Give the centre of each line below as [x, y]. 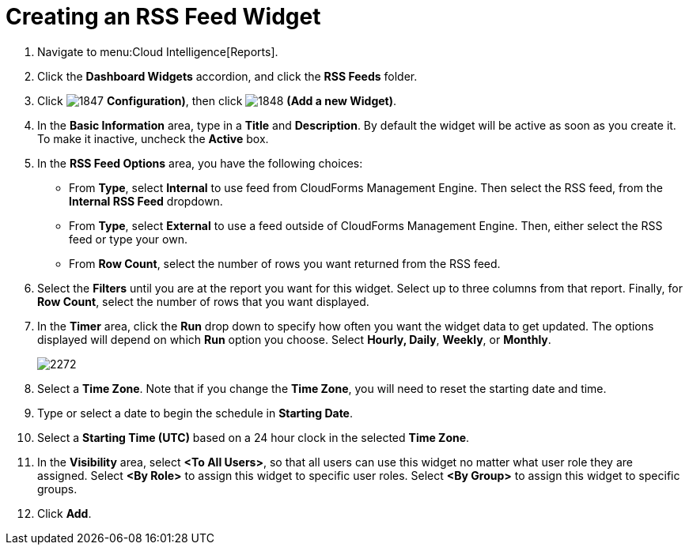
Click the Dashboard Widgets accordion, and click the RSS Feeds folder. [227, 76]
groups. [57, 489]
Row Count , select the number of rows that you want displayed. [203, 301]
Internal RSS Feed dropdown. [146, 201]
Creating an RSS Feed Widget [163, 17]
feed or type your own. [128, 239]
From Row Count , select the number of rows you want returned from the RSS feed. [285, 263]
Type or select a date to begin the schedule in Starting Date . [195, 413]
